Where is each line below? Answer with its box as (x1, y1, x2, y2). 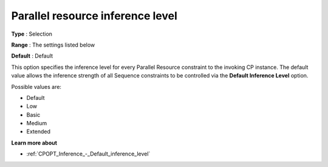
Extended (26, 128, 51, 136)
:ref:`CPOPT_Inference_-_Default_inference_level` (26, 150, 151, 157)
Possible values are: (11, 83, 62, 90)
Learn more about (11, 139, 58, 146)
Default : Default (11, 52, 53, 60)
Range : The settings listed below (11, 41, 95, 48)
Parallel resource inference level (11, 9, 177, 22)
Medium (26, 120, 47, 127)
